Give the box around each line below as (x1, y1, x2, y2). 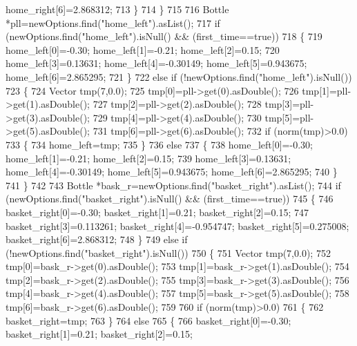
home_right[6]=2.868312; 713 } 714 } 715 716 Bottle (6, 2, 229, 16)
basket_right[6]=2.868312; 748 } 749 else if (6, 232, 188, 247)
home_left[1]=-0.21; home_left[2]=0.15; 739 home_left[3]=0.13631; (6, 151, 291, 165)
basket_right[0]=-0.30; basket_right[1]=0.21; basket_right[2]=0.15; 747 (6, 204, 309, 219)
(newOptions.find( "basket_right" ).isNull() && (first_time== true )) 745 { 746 (6, 191, 334, 206)
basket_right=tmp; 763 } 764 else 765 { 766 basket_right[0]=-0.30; (6, 313, 291, 327)
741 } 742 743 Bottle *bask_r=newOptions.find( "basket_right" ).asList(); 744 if (6, 177, 341, 192)
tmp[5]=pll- (264, 110, 314, 124)
